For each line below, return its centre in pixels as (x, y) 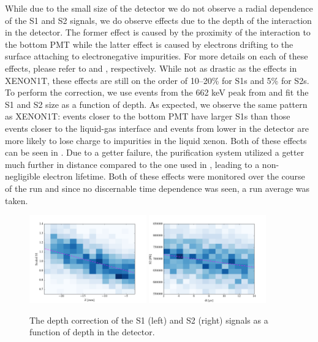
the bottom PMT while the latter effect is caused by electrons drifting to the (149, 44)
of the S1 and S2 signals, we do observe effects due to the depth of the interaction (158, 20)
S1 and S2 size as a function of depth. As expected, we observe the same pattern (156, 104)
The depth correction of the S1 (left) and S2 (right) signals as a (149, 320)
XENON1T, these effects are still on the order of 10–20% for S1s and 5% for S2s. (157, 80)
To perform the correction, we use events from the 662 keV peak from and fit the (157, 92)
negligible (23, 176)
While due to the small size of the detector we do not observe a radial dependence (159, 8)
